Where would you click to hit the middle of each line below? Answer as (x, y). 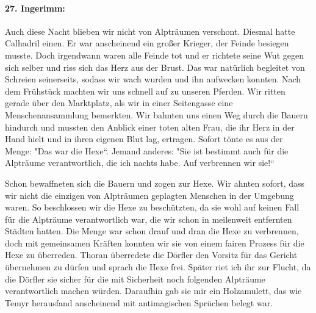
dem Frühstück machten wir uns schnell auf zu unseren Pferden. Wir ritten (145, 91)
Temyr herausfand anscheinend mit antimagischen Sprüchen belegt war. (139, 302)
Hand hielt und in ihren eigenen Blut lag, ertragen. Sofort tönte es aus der (144, 139)
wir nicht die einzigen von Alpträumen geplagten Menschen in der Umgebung (149, 195)
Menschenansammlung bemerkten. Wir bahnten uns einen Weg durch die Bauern (156, 114)
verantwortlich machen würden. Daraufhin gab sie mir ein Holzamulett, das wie (153, 291)
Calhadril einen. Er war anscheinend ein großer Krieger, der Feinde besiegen (147, 43)
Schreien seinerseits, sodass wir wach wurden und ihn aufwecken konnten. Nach (153, 79)
